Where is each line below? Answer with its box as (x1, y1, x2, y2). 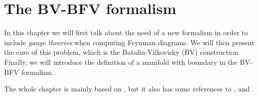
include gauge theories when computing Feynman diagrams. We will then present (4, 37, 254, 47)
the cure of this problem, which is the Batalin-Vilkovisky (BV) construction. (4, 47, 240, 57)
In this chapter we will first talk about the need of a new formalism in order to (4, 27, 248, 38)
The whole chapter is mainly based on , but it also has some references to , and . (4, 83, 254, 94)
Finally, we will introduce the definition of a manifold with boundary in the (4, 56, 238, 67)
